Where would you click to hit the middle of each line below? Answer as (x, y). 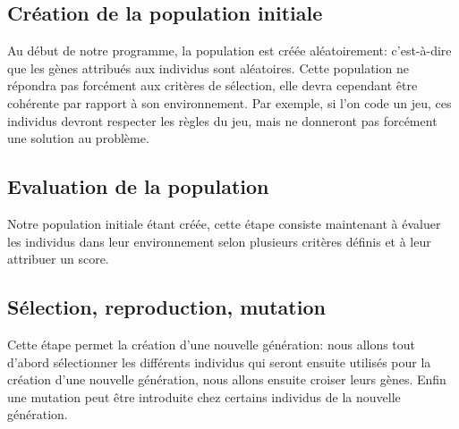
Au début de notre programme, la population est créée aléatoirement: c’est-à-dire (229, 50)
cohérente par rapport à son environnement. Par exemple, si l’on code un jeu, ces (229, 102)
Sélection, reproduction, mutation (166, 307)
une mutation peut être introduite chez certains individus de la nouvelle (204, 396)
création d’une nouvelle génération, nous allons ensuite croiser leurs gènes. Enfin (227, 379)
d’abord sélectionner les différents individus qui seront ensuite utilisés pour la (219, 362)
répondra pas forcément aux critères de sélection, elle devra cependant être (212, 85)
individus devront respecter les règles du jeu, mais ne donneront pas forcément (222, 120)
